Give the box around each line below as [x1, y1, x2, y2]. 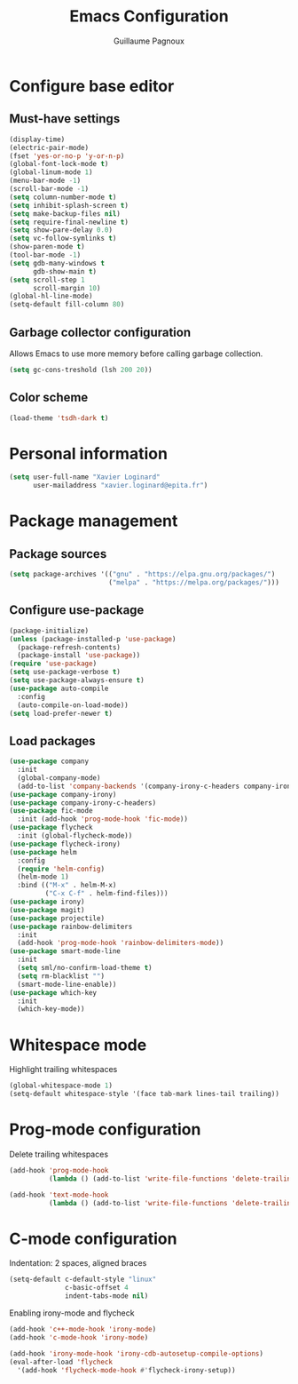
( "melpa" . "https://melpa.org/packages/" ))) [107, 578, 279, 587]
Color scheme [9, 390, 89, 405]
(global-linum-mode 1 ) [9, 168, 93, 177]
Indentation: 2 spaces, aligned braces [9, 1258, 147, 1269]
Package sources [9, 546, 107, 561]
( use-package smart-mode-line [9, 947, 122, 956]
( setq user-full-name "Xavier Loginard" [9, 473, 161, 481]
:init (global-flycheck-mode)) [17, 831, 133, 840]
